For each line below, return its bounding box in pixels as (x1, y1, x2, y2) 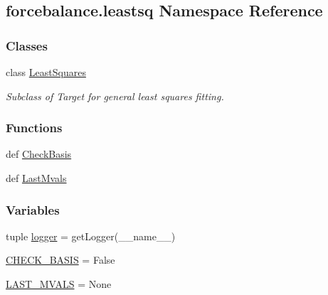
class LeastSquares (6, 65, 86, 79)
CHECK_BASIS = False (6, 252, 115, 267)
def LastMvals (6, 171, 67, 185)
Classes (6, 36, 48, 54)
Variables (6, 200, 60, 218)
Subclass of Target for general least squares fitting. (6, 88, 224, 103)
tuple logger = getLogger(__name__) (6, 228, 176, 243)
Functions (6, 119, 63, 136)
